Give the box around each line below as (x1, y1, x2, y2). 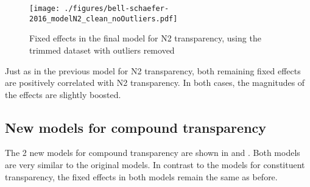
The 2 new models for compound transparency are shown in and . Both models (5, 146, 300, 159)
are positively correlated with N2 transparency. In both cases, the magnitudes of (5, 76, 305, 89)
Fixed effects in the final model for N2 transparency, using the (29, 32, 261, 44)
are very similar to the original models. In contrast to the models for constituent (5, 158, 305, 171)
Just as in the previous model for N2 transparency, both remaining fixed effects (5, 64, 301, 77)
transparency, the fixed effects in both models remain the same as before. (5, 170, 278, 183)
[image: (29, 4, 60, 13)
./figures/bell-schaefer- (64, 4, 169, 13)
